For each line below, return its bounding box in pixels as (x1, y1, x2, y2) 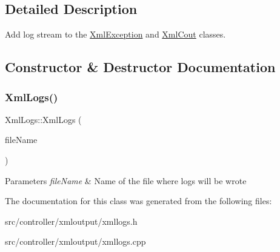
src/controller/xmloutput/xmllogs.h (5, 214, 138, 227)
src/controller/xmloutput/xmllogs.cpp (5, 235, 146, 248)
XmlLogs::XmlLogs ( (5, 113, 82, 125)
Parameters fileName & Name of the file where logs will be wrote (5, 174, 247, 187)
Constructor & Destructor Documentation (5, 58, 276, 76)
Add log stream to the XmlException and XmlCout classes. (5, 28, 226, 41)
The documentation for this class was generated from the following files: (5, 194, 272, 207)
